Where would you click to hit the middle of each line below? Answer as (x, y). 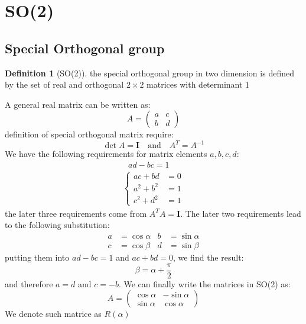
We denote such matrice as (53, 314)
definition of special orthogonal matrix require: (89, 134)
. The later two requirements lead (241, 213)
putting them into (37, 257)
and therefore (29, 283)
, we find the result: (208, 257)
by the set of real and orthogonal (64, 84)
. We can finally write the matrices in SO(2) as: (204, 283)
